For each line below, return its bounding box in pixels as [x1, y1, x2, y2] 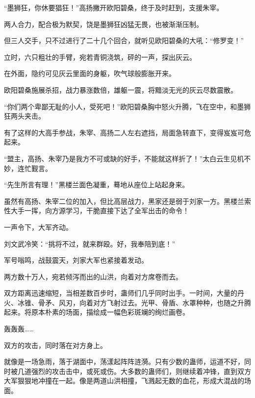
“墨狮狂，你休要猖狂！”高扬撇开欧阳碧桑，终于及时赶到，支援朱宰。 [4, 2, 224, 12]
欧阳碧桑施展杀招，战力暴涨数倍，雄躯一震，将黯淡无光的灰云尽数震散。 [4, 84, 237, 95]
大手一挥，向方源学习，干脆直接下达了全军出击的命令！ [10, 205, 189, 216]
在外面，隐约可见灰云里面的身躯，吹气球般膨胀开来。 [4, 68, 176, 78]
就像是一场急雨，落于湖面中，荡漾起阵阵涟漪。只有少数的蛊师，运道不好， [4, 356, 244, 367]
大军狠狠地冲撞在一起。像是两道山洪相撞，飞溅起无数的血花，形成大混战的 [4, 375, 244, 386]
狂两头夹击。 [4, 111, 45, 121]
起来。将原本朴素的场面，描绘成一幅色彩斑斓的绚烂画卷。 [4, 307, 189, 317]
